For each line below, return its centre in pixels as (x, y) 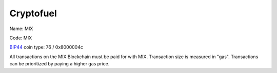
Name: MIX (21, 29)
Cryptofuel (33, 13)
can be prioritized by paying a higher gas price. (60, 64)
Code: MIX (21, 38)
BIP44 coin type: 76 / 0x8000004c (46, 47)
